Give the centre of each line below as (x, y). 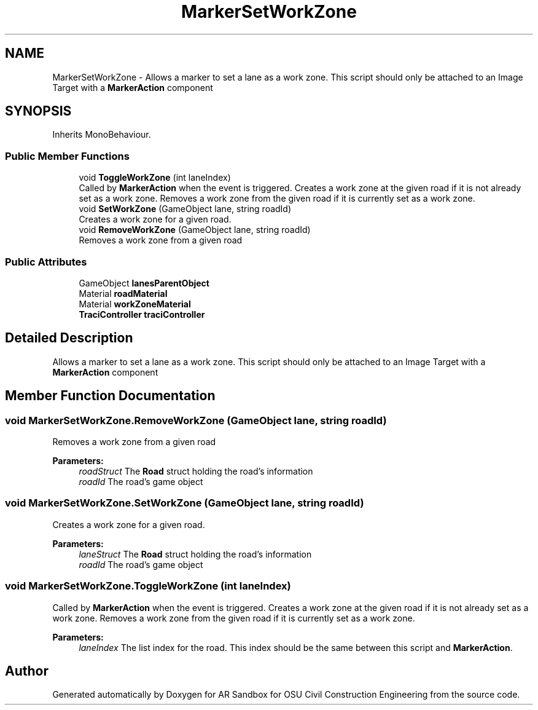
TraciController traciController (142, 314)
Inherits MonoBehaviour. (102, 135)
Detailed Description (69, 338)
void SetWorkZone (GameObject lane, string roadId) (185, 209)
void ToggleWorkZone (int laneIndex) (155, 178)
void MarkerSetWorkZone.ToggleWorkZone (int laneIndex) (148, 586)
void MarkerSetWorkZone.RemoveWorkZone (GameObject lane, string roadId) (196, 420)
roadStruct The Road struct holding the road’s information (196, 471)
